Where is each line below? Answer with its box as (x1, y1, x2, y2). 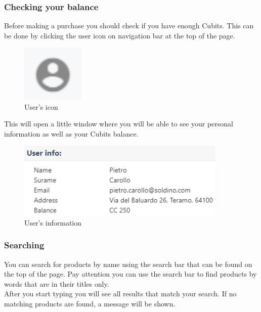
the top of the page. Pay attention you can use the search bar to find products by (4, 269, 257, 279)
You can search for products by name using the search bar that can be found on (4, 258, 252, 269)
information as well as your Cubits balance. (4, 128, 139, 139)
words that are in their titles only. (4, 278, 109, 289)
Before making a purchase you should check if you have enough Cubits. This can (4, 20, 254, 31)
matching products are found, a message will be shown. (4, 298, 176, 309)
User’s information (24, 217, 82, 228)
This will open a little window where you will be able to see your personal (4, 118, 233, 129)
